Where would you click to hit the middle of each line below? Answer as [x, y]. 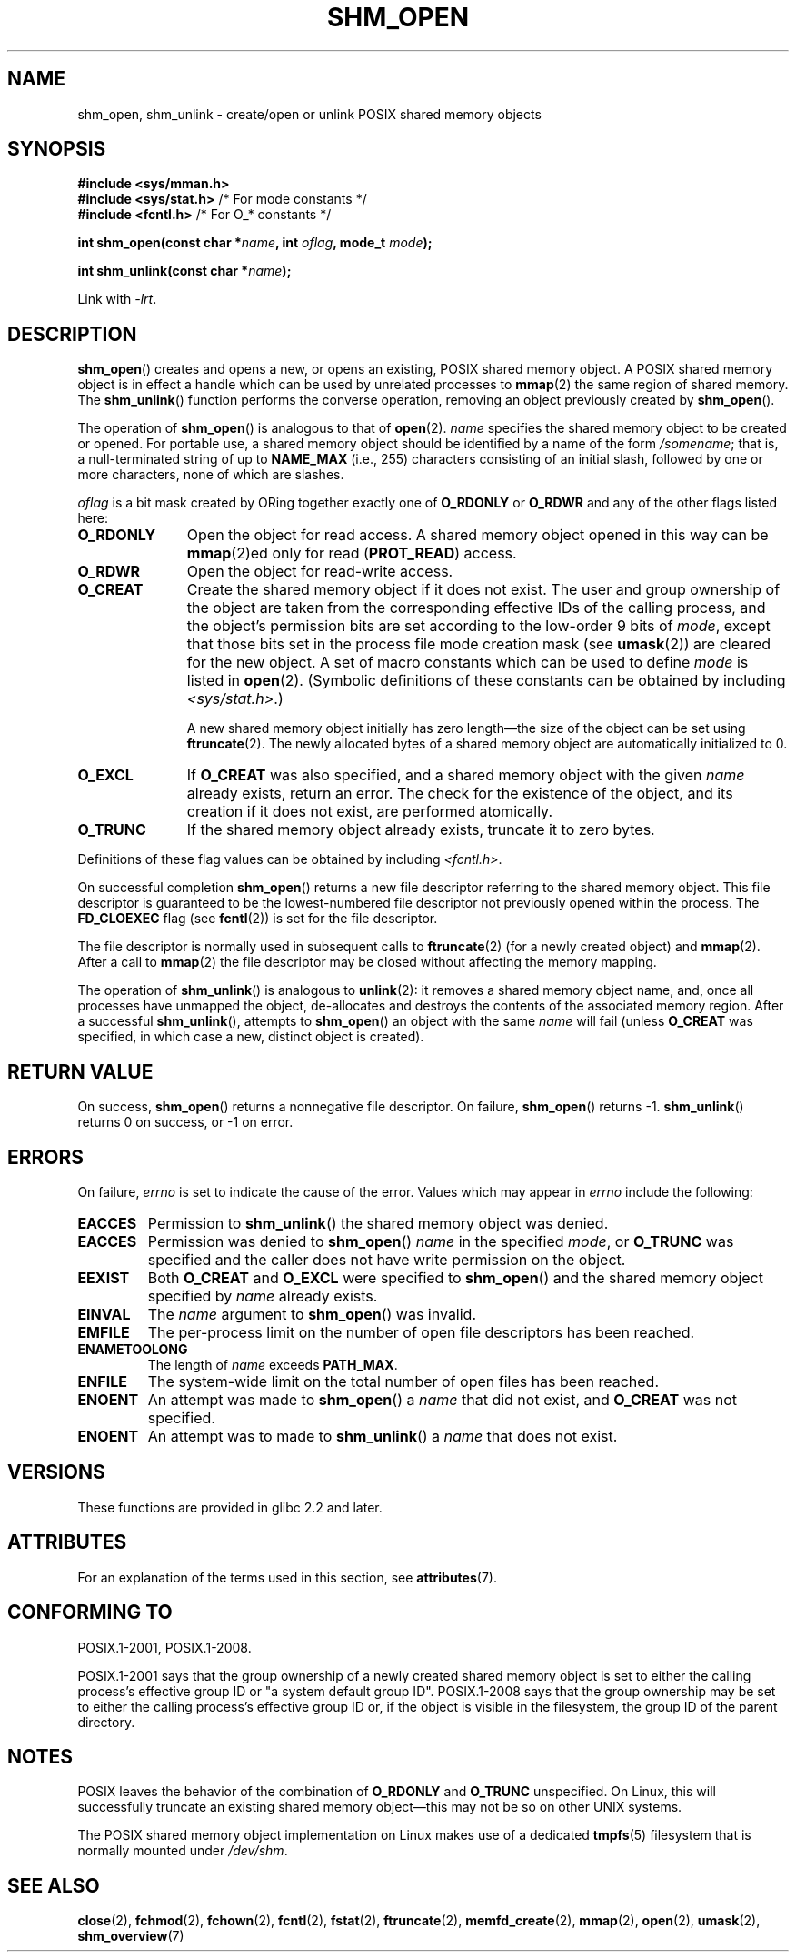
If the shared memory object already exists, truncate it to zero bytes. [421, 830]
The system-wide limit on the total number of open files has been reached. [403, 1381]
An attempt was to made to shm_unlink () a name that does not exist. [383, 1436]
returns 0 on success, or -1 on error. [185, 1122]
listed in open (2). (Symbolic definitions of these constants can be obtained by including [486, 681]
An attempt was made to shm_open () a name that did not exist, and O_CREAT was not [442, 1399]
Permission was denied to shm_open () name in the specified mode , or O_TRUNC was [441, 1241]
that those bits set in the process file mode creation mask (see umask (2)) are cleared [479, 644]
